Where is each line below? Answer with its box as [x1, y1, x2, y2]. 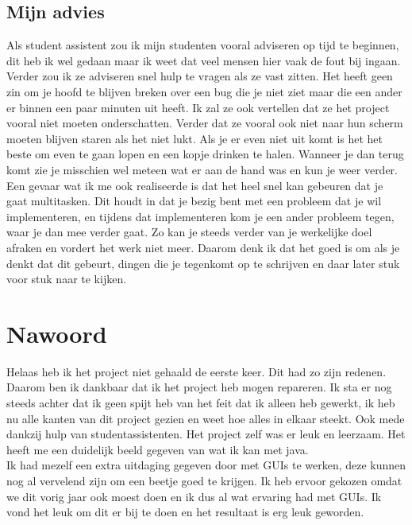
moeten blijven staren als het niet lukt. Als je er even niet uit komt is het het [6, 130, 383, 146]
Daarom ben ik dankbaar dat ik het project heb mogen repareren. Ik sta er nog [6, 379, 392, 395]
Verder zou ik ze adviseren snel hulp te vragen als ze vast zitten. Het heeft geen [6, 68, 393, 84]
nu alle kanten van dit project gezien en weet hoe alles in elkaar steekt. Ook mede [6, 410, 405, 426]
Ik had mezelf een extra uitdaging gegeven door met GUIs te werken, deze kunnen [6, 457, 406, 473]
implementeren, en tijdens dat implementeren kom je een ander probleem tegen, [6, 208, 395, 224]
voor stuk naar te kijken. [6, 270, 127, 287]
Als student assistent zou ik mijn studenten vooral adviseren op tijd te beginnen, [6, 37, 399, 53]
